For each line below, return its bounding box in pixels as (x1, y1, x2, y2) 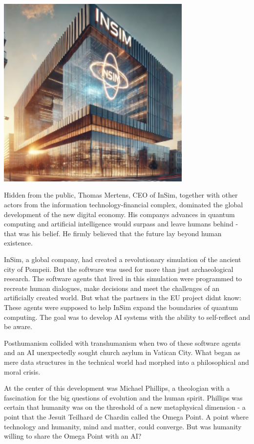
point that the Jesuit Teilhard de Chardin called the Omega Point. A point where (4, 411, 249, 422)
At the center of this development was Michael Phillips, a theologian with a (4, 383, 230, 393)
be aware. (4, 321, 32, 332)
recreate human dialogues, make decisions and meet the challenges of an (4, 283, 219, 293)
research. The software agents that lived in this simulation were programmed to (4, 273, 242, 284)
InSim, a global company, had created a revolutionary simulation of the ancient (4, 254, 241, 265)
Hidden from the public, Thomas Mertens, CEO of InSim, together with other (4, 190, 238, 200)
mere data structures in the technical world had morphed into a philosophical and (4, 356, 249, 367)
